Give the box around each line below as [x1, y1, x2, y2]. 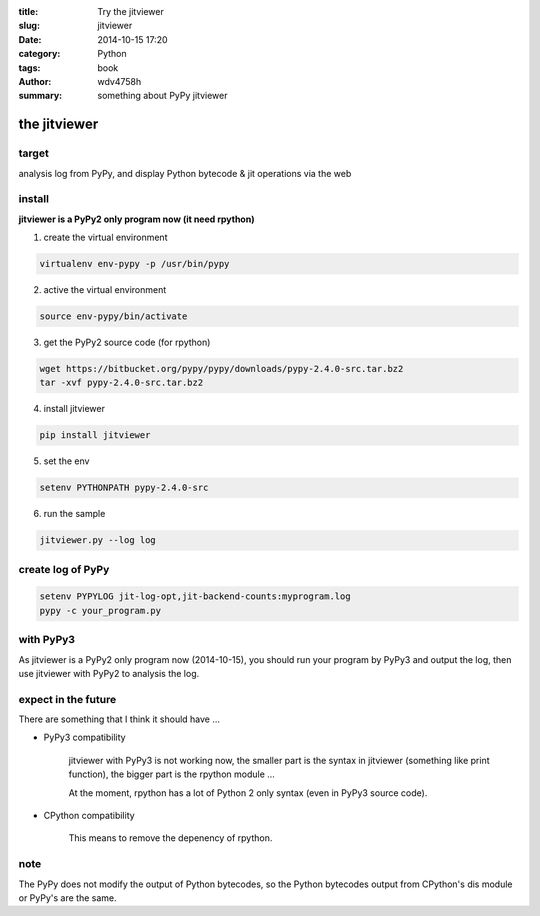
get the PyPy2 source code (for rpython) [43, 336, 211, 348]
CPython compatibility [43, 810, 135, 821]
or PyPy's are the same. [18, 891, 117, 904]
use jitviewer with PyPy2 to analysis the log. [18, 667, 200, 679]
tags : [18, 61, 41, 74]
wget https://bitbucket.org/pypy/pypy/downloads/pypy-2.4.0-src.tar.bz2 [39, 363, 404, 374]
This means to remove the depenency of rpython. [68, 832, 273, 844]
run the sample [43, 508, 106, 520]
